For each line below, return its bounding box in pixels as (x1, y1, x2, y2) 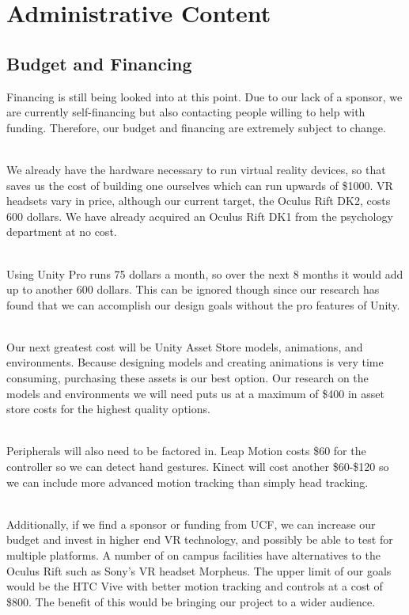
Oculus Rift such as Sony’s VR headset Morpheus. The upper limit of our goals (6, 562, 392, 579)
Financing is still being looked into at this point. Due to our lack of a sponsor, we (6, 88, 403, 104)
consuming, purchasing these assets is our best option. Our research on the (6, 370, 369, 386)
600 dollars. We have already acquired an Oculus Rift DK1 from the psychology (6, 207, 393, 224)
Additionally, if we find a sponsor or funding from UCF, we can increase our (6, 515, 376, 532)
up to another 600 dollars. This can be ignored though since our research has (6, 281, 380, 298)
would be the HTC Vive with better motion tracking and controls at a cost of (6, 578, 383, 594)
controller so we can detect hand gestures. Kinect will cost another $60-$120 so (6, 458, 389, 475)
